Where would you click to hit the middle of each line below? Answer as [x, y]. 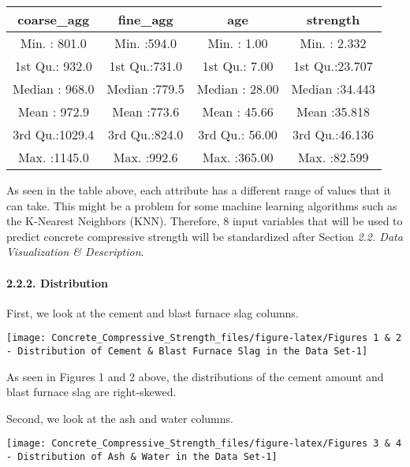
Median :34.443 [333, 89]
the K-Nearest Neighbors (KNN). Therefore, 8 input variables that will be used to [205, 221]
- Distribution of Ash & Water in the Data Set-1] [142, 457]
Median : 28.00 [238, 89]
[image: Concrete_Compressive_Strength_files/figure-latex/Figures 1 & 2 [204, 338]
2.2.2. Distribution [58, 282]
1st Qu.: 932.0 [53, 66]
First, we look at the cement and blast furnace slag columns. [153, 312]
